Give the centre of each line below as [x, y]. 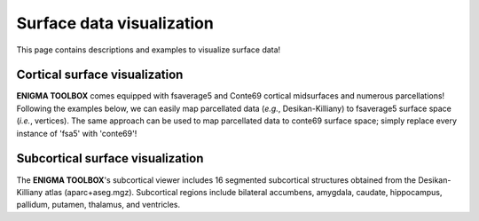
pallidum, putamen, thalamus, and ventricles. [98, 205]
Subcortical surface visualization [110, 158]
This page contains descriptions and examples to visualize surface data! [149, 50]
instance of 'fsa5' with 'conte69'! [77, 133]
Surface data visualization [115, 23]
